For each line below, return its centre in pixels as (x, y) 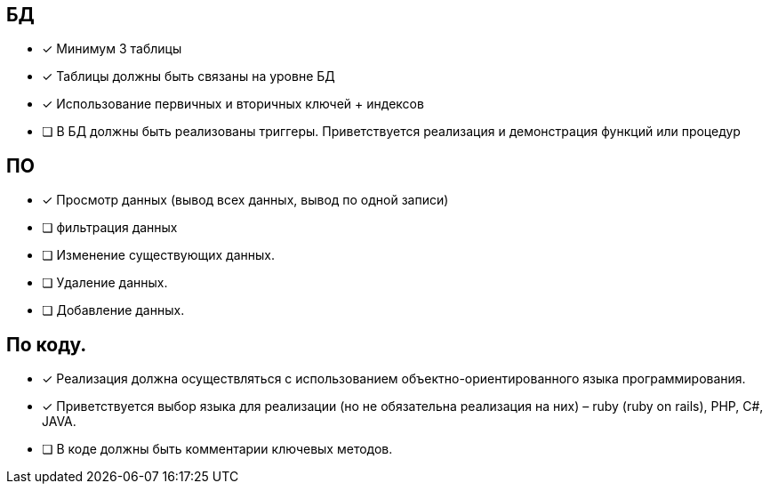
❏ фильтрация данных (110, 228)
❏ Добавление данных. (113, 310)
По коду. (47, 344)
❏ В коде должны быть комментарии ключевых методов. (217, 449)
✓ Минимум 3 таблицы (112, 49)
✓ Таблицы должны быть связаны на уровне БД (188, 76)
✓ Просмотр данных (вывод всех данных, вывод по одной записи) (245, 200)
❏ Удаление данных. (105, 283)
